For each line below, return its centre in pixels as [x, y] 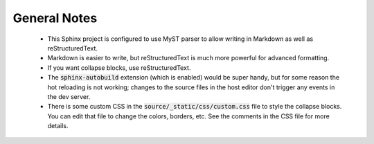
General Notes [55, 18]
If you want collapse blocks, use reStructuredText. [119, 67]
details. [58, 126]
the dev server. [69, 96]
